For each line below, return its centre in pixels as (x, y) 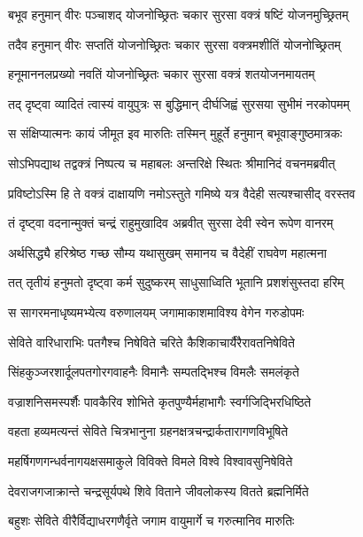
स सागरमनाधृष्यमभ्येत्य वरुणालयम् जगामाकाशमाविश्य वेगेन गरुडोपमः (156, 311)
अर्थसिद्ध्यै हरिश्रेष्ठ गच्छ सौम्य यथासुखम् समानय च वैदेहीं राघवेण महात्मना (167, 252)
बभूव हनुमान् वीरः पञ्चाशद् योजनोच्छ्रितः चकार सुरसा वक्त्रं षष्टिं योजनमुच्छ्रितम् (178, 14)
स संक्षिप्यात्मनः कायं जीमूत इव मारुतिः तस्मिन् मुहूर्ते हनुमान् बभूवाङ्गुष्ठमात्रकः (175, 133)
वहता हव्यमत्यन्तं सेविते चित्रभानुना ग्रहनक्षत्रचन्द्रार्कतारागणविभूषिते (148, 431)
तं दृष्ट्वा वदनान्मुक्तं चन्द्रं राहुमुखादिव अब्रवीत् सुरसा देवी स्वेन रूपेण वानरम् (171, 223)
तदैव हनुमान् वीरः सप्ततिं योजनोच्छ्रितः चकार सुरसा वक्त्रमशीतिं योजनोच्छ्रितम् (174, 44)
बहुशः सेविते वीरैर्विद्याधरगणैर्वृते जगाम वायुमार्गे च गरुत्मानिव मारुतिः (151, 521)
